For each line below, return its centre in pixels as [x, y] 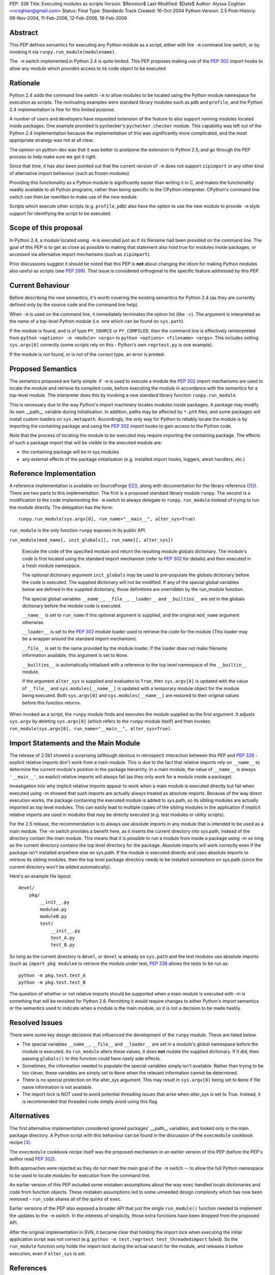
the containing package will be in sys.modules [71, 452]
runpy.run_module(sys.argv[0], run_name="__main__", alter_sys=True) [107, 519]
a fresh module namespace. [51, 566]
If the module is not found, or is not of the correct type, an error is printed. [87, 354]
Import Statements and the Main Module [75, 743]
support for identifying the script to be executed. [60, 213]
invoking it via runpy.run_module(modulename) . [63, 52]
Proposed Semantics [43, 369]
